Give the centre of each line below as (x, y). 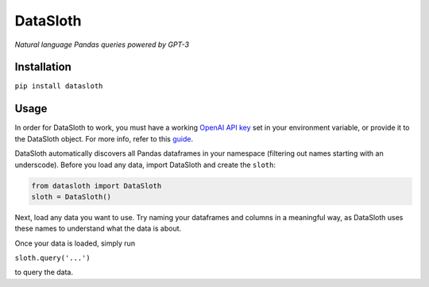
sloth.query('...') (52, 258)
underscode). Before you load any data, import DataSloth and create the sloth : (145, 165)
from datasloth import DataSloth (97, 186)
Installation (43, 67)
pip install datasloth (59, 86)
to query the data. (44, 272)
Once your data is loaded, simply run (75, 243)
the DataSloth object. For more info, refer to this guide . (104, 138)
